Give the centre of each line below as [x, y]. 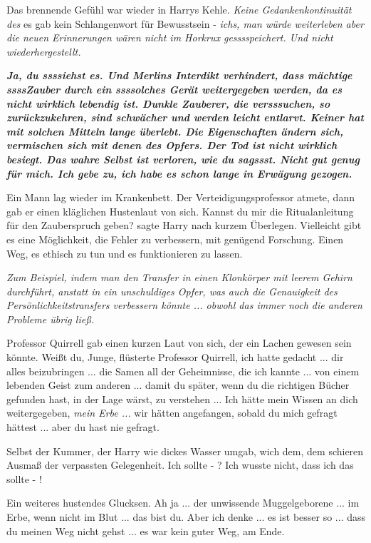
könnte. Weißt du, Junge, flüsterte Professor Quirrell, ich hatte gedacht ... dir [175, 357]
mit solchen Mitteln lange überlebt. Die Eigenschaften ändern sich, [175, 131]
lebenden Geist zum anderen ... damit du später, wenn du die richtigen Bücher [178, 385]
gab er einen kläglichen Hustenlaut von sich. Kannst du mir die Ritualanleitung [180, 211]
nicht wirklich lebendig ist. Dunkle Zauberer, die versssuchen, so [168, 103]
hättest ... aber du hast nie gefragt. [83, 427]
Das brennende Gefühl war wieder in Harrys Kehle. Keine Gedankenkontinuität [179, 9]
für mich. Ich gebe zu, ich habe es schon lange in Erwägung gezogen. [179, 173]
